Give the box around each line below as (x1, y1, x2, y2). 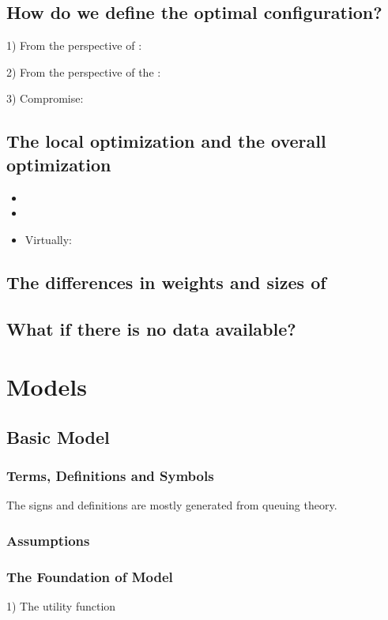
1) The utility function (6, 597, 116, 614)
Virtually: (24, 231, 72, 247)
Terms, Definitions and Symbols (6, 466, 214, 485)
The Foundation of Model (6, 566, 173, 586)
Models (6, 370, 87, 403)
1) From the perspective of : (6, 37, 142, 54)
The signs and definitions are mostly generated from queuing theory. (6, 497, 337, 513)
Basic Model (6, 424, 110, 449)
